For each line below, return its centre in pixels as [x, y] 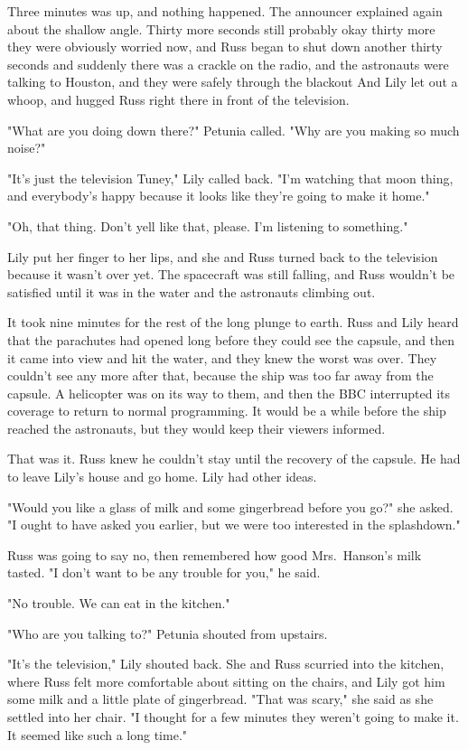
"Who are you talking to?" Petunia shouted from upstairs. [168, 633]
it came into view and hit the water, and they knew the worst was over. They [222, 357]
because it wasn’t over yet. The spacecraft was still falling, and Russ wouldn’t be [231, 274]
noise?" [27, 148]
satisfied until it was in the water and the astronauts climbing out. [192, 291]
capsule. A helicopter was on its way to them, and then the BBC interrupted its [229, 393]
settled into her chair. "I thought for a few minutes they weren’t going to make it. [233, 717]
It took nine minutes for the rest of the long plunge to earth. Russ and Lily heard [233, 322]
